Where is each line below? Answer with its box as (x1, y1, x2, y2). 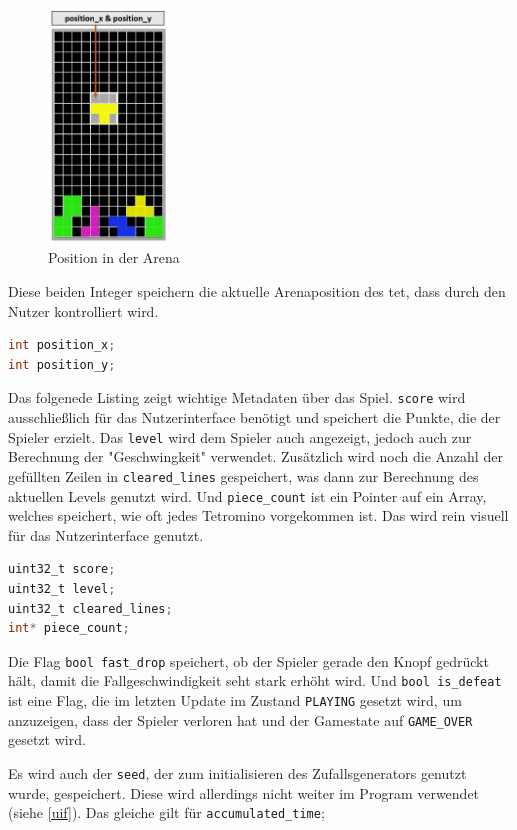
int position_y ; (8, 357, 116, 372)
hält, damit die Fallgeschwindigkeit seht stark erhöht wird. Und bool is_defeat (8, 670, 502, 691)
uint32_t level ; (8, 581, 116, 596)
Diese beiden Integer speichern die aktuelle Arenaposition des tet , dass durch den (8, 281, 506, 302)
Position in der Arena (48, 247, 180, 268)
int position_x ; (8, 338, 116, 353)
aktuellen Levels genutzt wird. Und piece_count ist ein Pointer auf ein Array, (8, 485, 487, 506)
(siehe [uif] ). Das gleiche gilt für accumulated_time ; (8, 802, 325, 823)
